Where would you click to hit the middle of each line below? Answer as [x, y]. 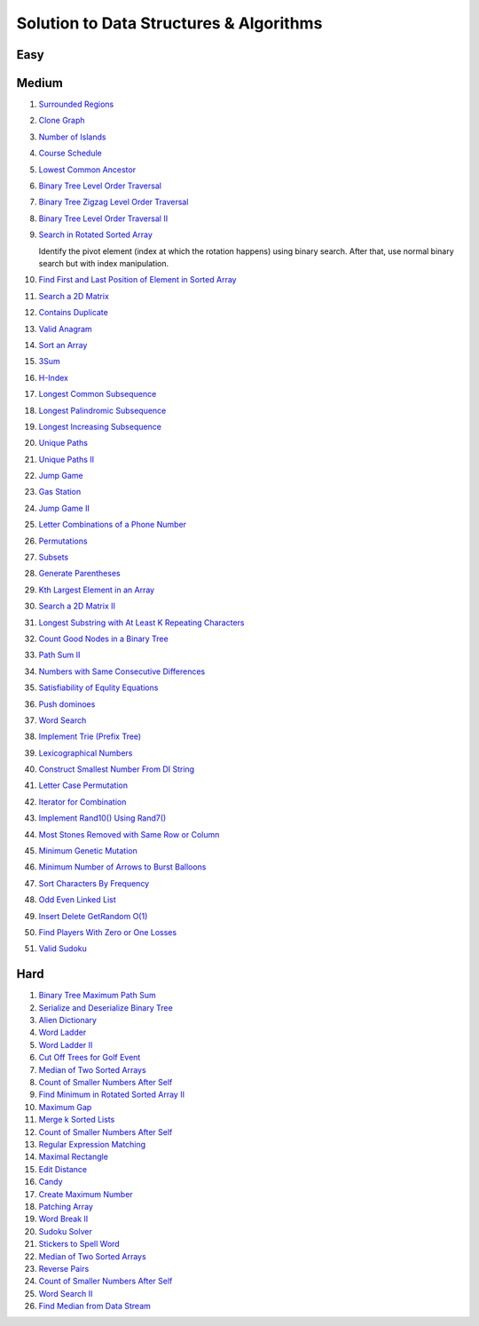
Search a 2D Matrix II [77, 606]
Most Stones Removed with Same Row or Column [129, 834]
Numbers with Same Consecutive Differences [122, 671]
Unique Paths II [67, 459]
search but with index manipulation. [104, 263]
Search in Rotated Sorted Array [95, 234]
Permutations [63, 541]
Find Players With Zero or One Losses [108, 932]
